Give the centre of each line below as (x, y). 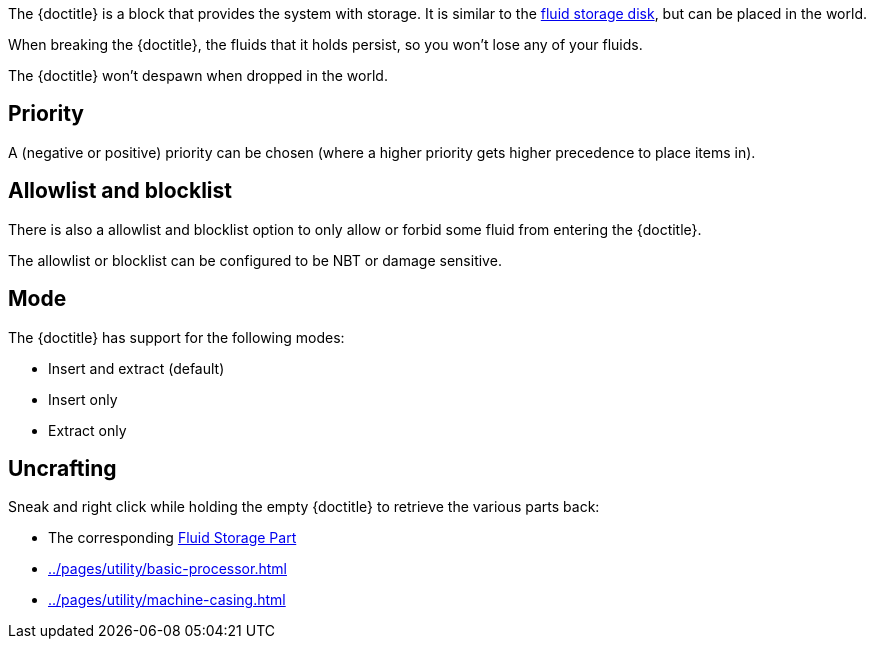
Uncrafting (62, 468)
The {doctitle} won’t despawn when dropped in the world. (198, 75)
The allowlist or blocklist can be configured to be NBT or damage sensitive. (255, 260)
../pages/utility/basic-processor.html (167, 569)
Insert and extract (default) (136, 368)
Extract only (87, 430)
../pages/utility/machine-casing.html (167, 600)
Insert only (83, 399)
